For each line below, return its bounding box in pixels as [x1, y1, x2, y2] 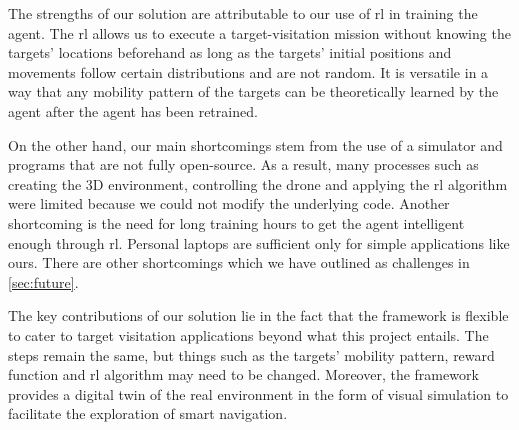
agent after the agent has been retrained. [8, 100, 258, 121]
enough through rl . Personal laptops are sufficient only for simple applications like [8, 232, 510, 253]
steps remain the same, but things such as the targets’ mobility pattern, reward [8, 344, 495, 365]
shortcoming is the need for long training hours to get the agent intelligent [8, 212, 465, 233]
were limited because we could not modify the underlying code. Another [8, 193, 450, 214]
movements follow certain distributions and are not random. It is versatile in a [8, 61, 489, 82]
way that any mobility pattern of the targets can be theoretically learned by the [8, 81, 499, 102]
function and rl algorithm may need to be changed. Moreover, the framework [8, 364, 479, 385]
